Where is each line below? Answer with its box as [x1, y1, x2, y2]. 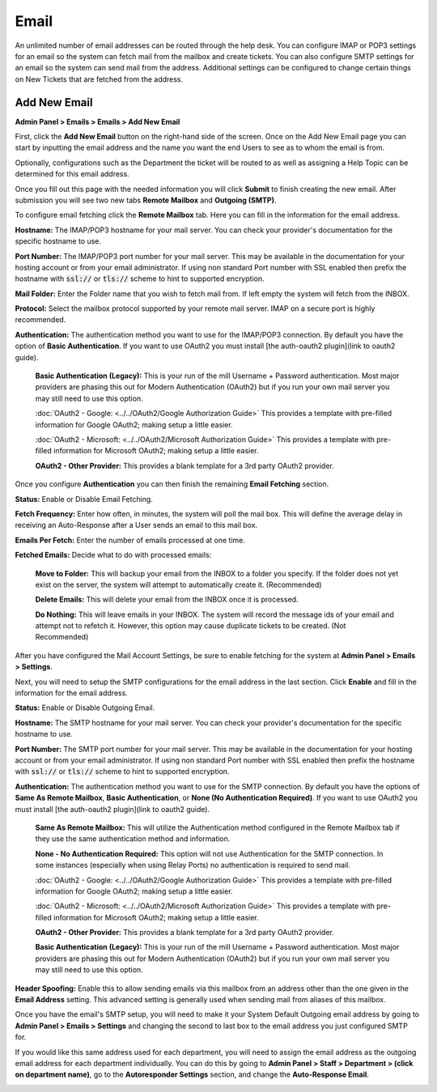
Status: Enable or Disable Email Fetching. [15, 494, 153, 504]
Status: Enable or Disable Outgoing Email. [15, 703, 155, 712]
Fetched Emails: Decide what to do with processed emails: [15, 550, 212, 560]
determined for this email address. [15, 169, 129, 179]
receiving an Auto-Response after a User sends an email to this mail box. [15, 521, 258, 530]
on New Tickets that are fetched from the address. [15, 74, 184, 84]
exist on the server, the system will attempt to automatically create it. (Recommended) [35, 580, 322, 589]
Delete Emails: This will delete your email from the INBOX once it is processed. [35, 595, 299, 605]
